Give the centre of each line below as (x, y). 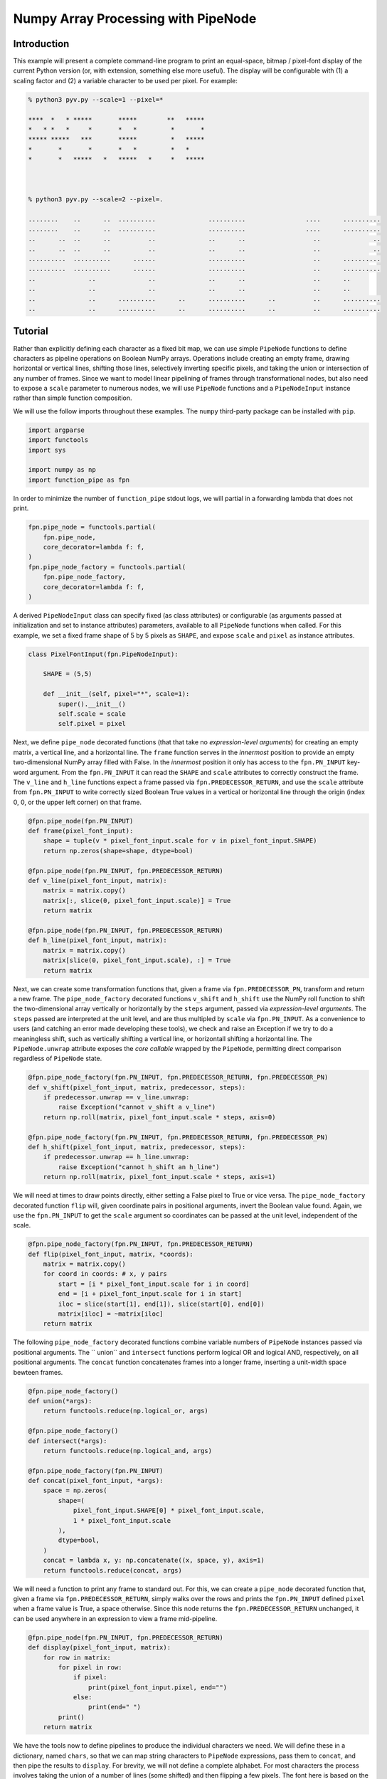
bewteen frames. (38, 1372)
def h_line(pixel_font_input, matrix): (97, 940)
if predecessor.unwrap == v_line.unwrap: (116, 1097)
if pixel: (90, 1677)
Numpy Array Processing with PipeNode (135, 19)
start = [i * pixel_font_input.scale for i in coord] (154, 1284)
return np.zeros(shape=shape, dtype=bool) (118, 851)
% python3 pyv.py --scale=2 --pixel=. (96, 199)
